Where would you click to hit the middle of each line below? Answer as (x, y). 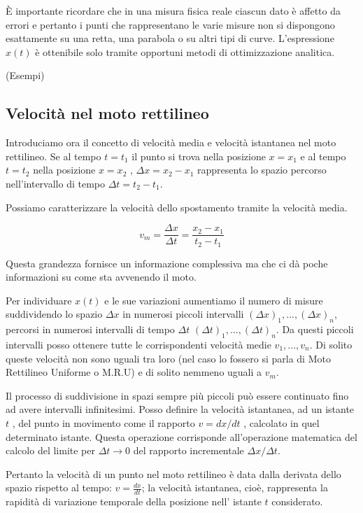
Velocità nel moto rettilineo (107, 113)
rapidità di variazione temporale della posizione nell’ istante (134, 501)
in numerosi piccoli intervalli (183, 314)
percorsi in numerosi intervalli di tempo (90, 329)
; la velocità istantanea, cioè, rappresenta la (235, 487)
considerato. (297, 501)
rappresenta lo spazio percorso (262, 170)
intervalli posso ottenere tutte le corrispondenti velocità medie (138, 345)
